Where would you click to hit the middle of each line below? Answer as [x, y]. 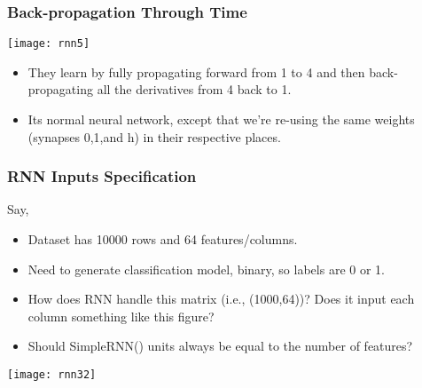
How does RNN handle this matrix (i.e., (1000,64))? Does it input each [221, 299]
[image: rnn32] [52, 375]
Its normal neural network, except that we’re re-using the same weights [221, 119]
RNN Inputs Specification [102, 176]
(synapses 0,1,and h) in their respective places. [154, 136]
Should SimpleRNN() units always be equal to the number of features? [220, 346]
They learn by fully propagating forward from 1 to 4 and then [196, 71]
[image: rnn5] [49, 44]
